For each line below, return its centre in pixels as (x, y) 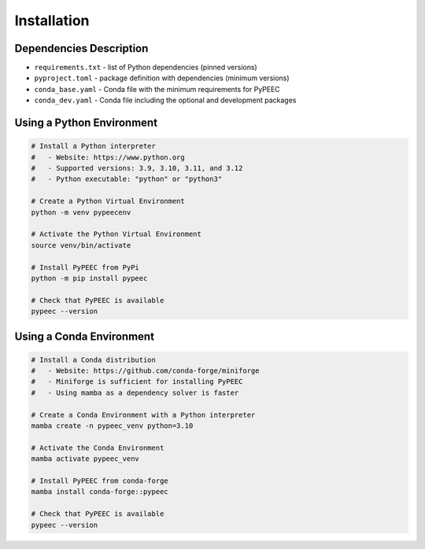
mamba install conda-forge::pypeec (100, 492)
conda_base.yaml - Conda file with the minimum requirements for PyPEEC (157, 89)
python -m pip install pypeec (89, 278)
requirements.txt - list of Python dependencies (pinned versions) (146, 68)
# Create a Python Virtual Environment (108, 201)
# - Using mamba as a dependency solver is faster (135, 392)
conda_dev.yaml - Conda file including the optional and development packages (165, 100)
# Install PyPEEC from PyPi (85, 267)
